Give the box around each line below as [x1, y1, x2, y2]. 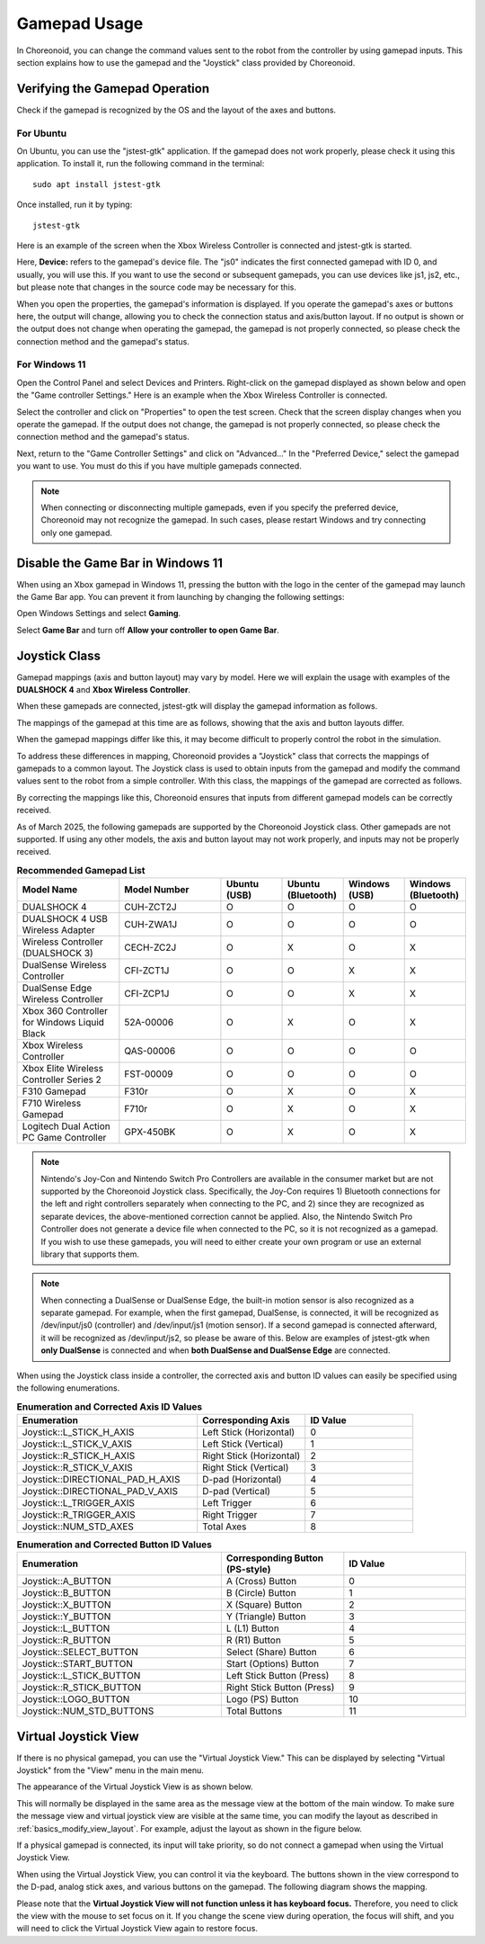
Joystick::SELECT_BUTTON [22, 1646, 139, 1659]
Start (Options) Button [225, 1658, 319, 1671]
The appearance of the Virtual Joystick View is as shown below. [16, 1781, 253, 1792]
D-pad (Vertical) [202, 1484, 271, 1497]
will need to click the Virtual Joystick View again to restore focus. [16, 1923, 258, 1934]
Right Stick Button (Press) [225, 1681, 335, 1694]
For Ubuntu [16, 127, 67, 139]
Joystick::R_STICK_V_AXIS [22, 1461, 134, 1474]
